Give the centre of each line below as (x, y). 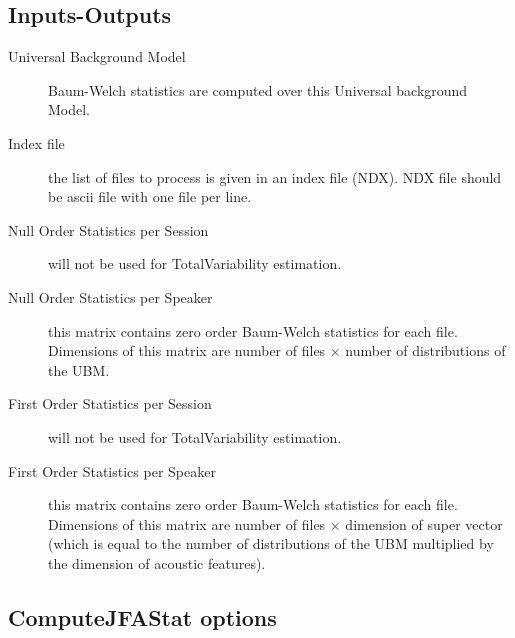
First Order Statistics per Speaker (112, 470)
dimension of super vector (424, 523)
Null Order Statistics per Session (108, 229)
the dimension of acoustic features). (157, 562)
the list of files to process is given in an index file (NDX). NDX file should (275, 176)
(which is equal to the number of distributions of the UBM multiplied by (271, 543)
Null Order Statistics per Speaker (110, 296)
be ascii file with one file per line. (150, 196)
